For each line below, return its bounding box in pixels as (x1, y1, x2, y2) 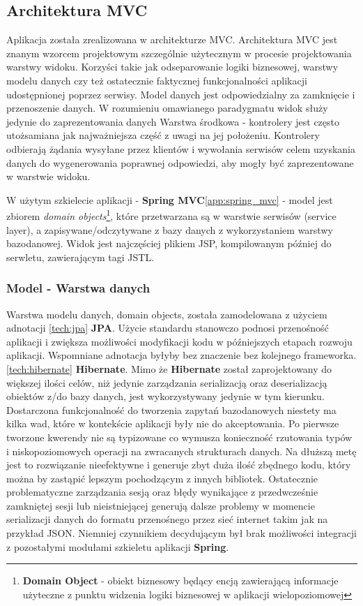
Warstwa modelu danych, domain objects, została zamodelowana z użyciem (6, 306, 327, 321)
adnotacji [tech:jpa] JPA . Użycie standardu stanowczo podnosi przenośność (6, 320, 329, 335)
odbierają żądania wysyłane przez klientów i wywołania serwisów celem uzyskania (6, 141, 355, 156)
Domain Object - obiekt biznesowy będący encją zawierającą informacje (22, 573, 339, 588)
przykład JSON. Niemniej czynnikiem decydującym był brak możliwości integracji (6, 526, 357, 540)
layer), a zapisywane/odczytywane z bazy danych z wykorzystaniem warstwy (6, 222, 333, 237)
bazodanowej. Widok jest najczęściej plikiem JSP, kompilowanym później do (6, 236, 332, 251)
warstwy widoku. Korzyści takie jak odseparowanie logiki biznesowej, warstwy (6, 59, 339, 74)
